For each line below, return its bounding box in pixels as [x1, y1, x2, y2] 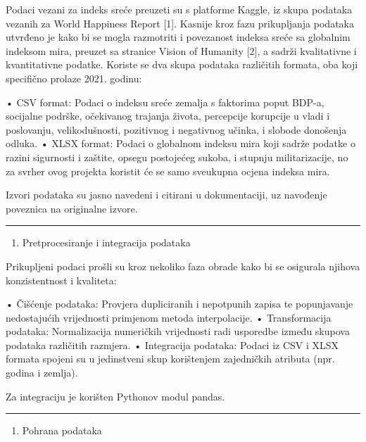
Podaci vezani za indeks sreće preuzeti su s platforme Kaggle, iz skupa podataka [6, 2, 353, 16]
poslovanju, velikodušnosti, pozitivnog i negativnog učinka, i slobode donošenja [6, 122, 347, 137]
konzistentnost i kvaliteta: [6, 272, 117, 287]
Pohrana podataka [22, 423, 102, 438]
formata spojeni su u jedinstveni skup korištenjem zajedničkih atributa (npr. [6, 351, 335, 366]
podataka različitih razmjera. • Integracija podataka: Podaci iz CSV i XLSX [6, 337, 339, 352]
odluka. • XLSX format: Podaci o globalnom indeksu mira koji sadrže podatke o [6, 136, 355, 151]
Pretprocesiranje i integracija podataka [22, 235, 191, 250]
